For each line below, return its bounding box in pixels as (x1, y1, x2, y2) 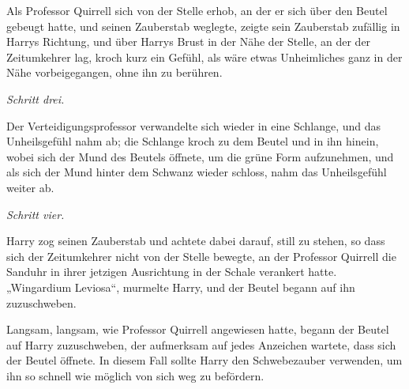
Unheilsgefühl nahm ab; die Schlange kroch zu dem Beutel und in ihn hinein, (6, 133, 379, 149)
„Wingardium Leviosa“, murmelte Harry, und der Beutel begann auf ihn (6, 278, 355, 295)
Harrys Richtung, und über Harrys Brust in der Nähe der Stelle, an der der (6, 33, 371, 50)
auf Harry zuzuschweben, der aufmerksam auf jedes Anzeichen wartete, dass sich (6, 336, 396, 353)
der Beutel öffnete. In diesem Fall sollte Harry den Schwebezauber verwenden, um (6, 352, 403, 368)
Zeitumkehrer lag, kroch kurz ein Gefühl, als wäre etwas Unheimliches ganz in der (6, 48, 403, 65)
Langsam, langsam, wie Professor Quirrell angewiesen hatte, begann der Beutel (6, 321, 389, 338)
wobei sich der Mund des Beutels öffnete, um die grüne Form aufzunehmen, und (6, 148, 394, 164)
